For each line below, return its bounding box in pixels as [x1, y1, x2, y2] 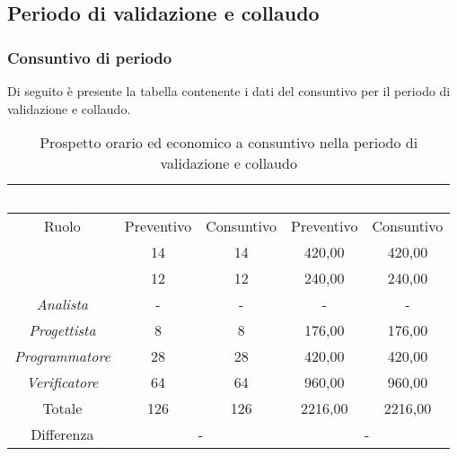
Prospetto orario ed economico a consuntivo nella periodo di [40, 132, 418, 153]
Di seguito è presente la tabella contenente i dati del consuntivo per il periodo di [7, 82, 451, 100]
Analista [36, 294, 89, 315]
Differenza [31, 424, 94, 445]
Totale [42, 398, 83, 419]
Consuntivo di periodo [7, 46, 172, 68]
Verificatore [26, 372, 99, 393]
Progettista [29, 320, 96, 341]
